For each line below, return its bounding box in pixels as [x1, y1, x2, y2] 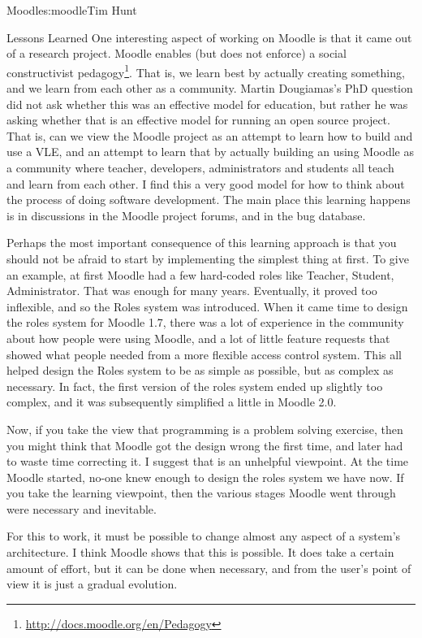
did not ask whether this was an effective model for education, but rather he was [6, 95, 408, 112]
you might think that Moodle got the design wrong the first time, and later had [6, 436, 403, 454]
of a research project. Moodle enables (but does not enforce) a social [6, 45, 347, 62]
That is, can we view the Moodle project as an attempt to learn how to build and [6, 127, 413, 144]
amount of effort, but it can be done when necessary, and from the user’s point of [6, 559, 411, 576]
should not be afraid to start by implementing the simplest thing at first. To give [6, 250, 409, 267]
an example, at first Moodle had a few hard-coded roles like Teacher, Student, [6, 266, 394, 283]
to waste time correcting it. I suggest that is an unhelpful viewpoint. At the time [6, 453, 409, 470]
